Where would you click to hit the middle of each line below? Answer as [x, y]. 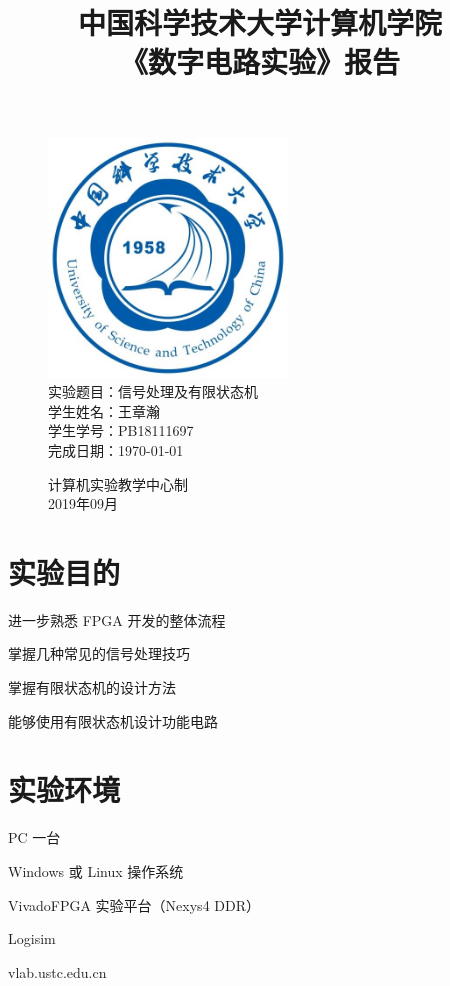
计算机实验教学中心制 [118, 483]
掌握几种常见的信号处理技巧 [99, 653]
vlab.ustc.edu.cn [57, 971]
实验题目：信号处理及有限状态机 [153, 391]
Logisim [32, 938]
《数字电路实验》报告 [259, 61]
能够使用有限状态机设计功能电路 [113, 720]
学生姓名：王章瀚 [104, 410]
